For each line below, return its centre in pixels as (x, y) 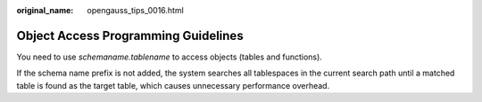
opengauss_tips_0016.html (136, 10)
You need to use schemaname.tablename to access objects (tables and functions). (170, 57)
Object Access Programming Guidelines (130, 35)
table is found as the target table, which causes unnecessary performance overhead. (173, 85)
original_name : (45, 10)
